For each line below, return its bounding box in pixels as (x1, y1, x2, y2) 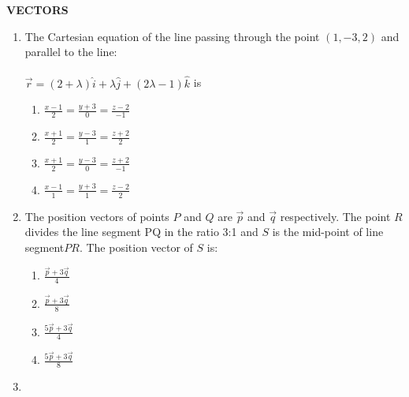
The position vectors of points (24, 208, 169, 224)
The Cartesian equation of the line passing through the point (24, 28, 320, 44)
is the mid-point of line (272, 223, 384, 240)
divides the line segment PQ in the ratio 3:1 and (24, 223, 258, 240)
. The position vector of (79, 238, 193, 255)
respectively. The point (280, 208, 391, 224)
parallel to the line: (24, 43, 117, 60)
